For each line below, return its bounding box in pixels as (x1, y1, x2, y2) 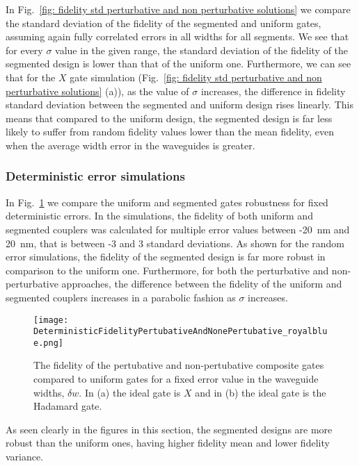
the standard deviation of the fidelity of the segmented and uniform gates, (6, 15, 321, 30)
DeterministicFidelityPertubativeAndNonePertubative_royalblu (33, 326, 328, 337)
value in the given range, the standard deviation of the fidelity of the (55, 42, 349, 57)
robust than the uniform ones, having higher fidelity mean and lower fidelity (6, 435, 330, 450)
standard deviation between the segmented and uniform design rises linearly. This (6, 97, 353, 112)
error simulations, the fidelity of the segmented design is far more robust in (6, 249, 326, 264)
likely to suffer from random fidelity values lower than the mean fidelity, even (6, 124, 335, 139)
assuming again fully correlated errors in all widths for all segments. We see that (6, 29, 349, 44)
